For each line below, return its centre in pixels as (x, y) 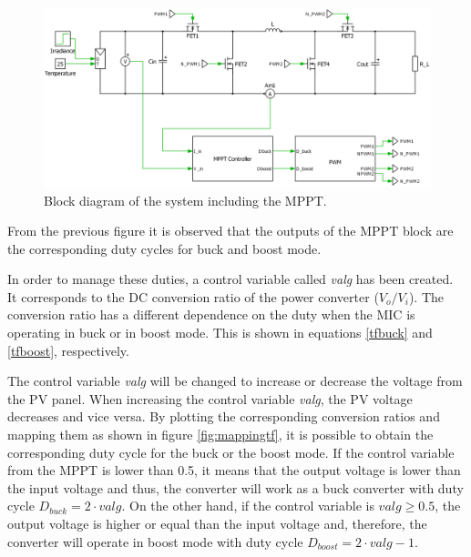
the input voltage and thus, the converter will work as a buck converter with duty (235, 487)
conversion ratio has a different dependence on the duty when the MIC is (211, 314)
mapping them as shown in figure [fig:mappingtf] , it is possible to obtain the (220, 435)
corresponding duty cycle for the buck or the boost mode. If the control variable (231, 452)
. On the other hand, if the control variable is (248, 506)
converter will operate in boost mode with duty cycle (155, 541)
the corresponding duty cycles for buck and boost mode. (164, 248)
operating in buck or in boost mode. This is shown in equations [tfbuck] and (220, 333)
